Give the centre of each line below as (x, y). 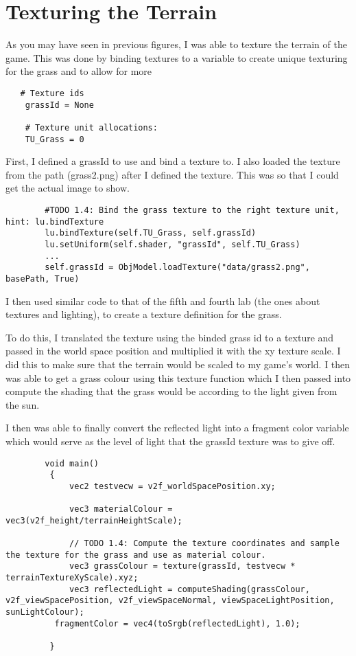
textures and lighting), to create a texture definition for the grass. (144, 314)
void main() (72, 463)
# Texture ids (52, 93)
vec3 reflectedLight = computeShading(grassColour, (190, 589)
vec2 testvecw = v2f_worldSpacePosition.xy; (173, 486)
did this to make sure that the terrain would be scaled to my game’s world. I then (178, 364)
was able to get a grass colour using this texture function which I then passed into (178, 377)
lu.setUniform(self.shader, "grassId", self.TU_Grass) (173, 244)
